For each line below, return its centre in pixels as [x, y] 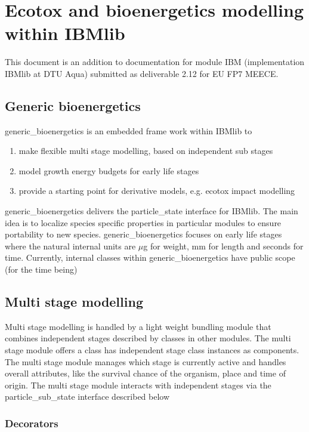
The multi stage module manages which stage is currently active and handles [146, 361]
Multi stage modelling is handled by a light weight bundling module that [138, 326]
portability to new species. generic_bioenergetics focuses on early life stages [143, 234]
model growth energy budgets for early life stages [109, 170]
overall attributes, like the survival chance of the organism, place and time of [145, 373]
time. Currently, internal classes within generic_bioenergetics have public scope [150, 257]
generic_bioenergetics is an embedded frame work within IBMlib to [129, 130]
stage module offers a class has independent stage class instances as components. [152, 350]
